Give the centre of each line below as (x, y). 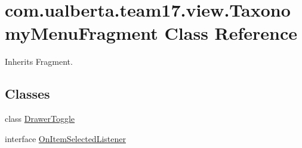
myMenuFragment (81, 33)
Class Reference (231, 33)
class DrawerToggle (40, 119)
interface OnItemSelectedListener (65, 138)
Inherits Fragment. (39, 62)
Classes (27, 94)
